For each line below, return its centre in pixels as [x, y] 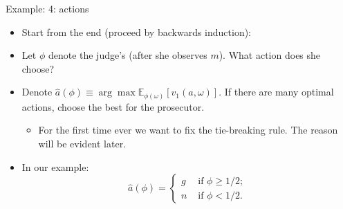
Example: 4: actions [47, 8]
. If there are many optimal [276, 92]
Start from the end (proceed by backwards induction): [137, 31]
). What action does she [270, 55]
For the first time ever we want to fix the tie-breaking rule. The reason [188, 130]
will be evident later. [82, 144]
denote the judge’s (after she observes [128, 55]
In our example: [55, 166]
